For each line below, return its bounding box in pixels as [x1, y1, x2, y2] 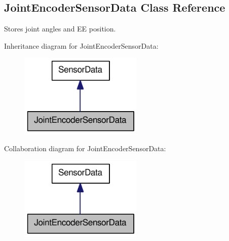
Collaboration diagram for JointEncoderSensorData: [4, 143, 166, 154]
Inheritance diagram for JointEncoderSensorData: [4, 40, 159, 51]
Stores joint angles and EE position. [4, 23, 116, 34]
